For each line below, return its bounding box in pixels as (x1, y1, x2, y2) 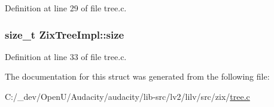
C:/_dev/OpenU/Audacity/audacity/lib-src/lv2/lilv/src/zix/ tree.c (5, 90, 250, 102)
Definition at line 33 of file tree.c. (5, 50, 127, 62)
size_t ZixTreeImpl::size (5, 27, 124, 42)
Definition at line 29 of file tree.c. (5, 2, 127, 14)
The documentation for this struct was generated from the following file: (5, 70, 270, 83)
